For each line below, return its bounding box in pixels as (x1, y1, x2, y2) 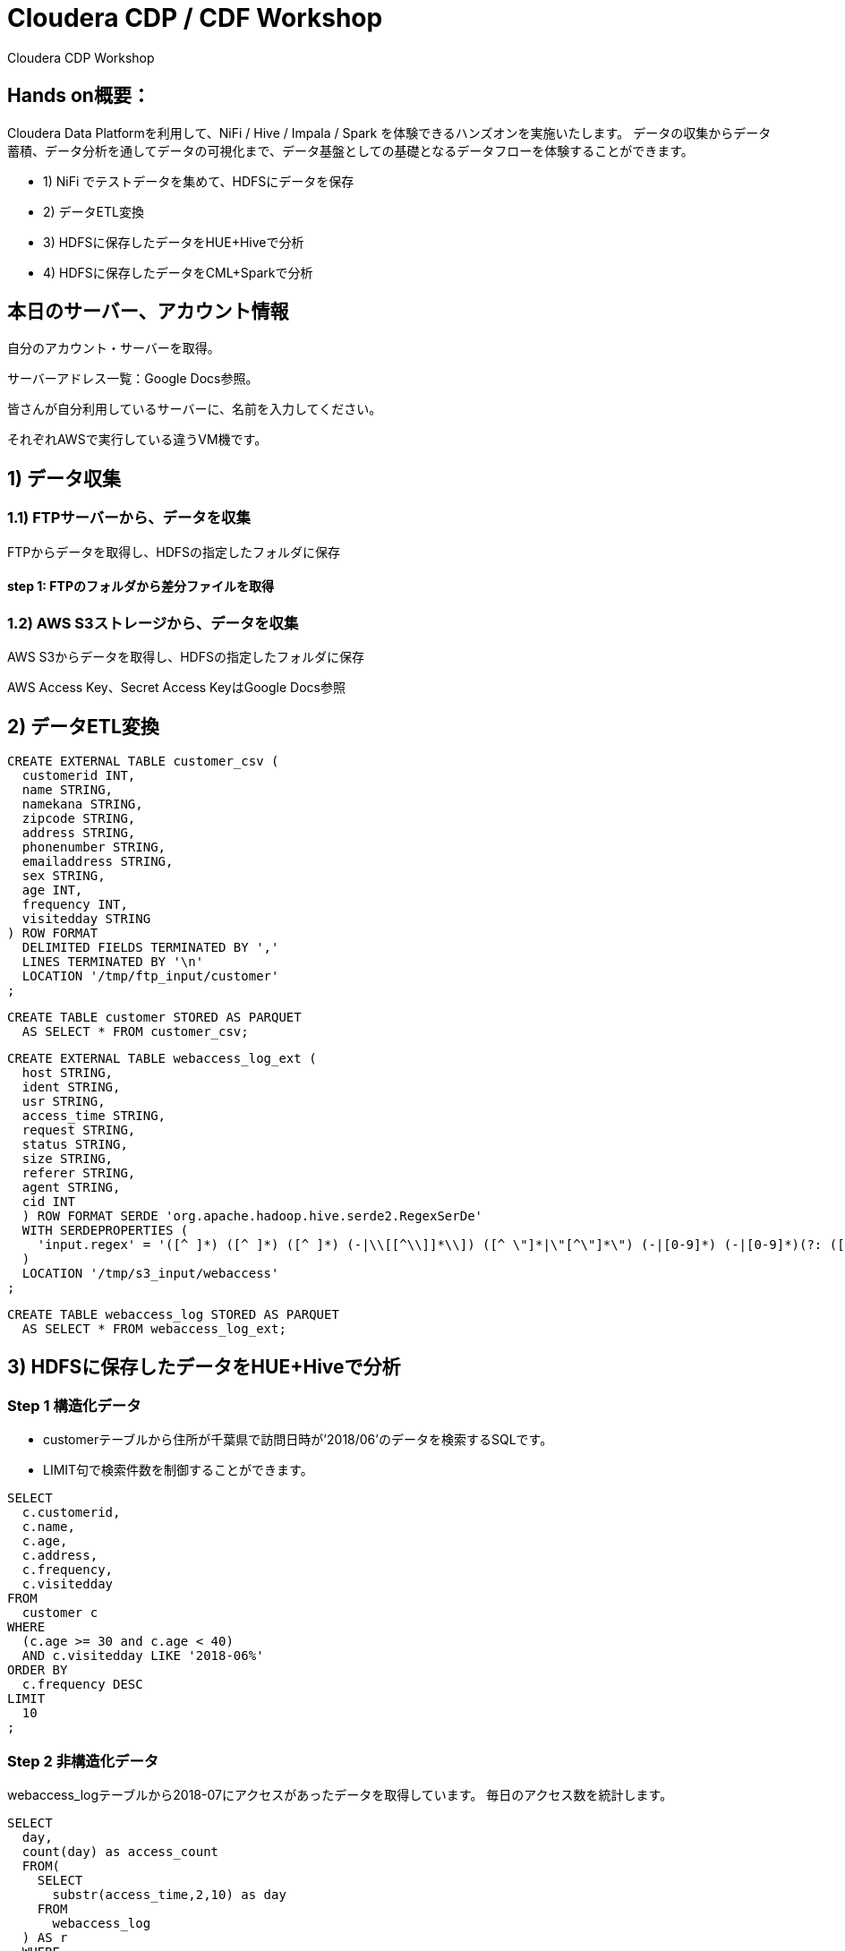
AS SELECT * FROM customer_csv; (21, 1024, 249, 1040)
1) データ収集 (7, 466, 121, 490)
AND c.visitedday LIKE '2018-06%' (21, 1648, 264, 1664)
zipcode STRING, (21, 811, 136, 826)
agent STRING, (21, 1180, 121, 1195)
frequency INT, (21, 897, 128, 912)
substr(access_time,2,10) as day (52, 1887, 286, 1903)
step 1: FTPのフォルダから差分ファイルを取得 (7, 578, 274, 595)
